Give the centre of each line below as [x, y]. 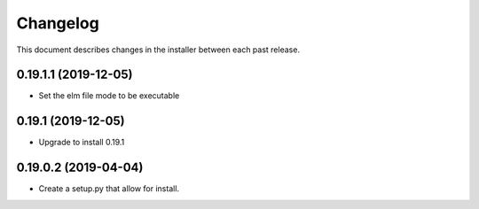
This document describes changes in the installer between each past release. [158, 50]
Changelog [58, 23]
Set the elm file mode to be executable [109, 96]
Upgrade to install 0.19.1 [82, 143]
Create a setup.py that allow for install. [109, 189]
